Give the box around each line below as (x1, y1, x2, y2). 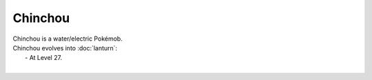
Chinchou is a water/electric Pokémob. (12, 34, 123, 43)
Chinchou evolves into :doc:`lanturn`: (12, 43, 118, 52)
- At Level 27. (25, 54, 62, 62)
